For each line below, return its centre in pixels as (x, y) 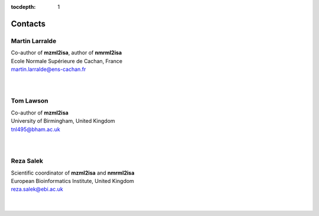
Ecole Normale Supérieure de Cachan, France (67, 61)
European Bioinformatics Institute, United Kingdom (72, 181)
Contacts (28, 24)
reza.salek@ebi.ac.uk (37, 189)
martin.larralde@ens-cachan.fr (48, 69)
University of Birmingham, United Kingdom (63, 121)
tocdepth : (23, 7)
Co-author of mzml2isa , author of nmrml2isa (66, 53)
